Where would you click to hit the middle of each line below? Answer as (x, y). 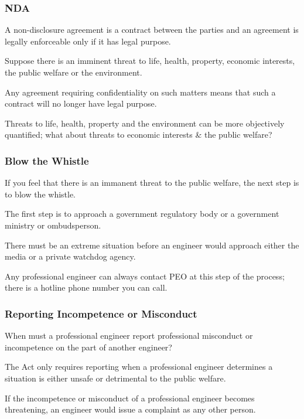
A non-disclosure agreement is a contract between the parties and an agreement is (152, 30)
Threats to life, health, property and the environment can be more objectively (145, 123)
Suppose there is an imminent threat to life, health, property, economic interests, (150, 61)
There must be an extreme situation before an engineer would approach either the (152, 245)
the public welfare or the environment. (74, 72)
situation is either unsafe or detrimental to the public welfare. (115, 378)
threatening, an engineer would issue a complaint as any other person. (130, 409)
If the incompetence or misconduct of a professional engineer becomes (130, 398)
